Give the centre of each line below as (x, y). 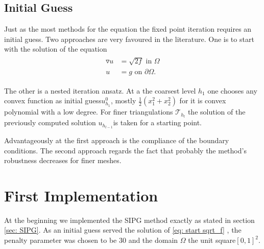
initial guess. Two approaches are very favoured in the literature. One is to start (129, 39)
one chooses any (232, 90)
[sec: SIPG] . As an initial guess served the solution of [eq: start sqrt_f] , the (123, 230)
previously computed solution (50, 122)
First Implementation (81, 195)
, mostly (123, 100)
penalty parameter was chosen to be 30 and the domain (91, 240)
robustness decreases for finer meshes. (63, 160)
